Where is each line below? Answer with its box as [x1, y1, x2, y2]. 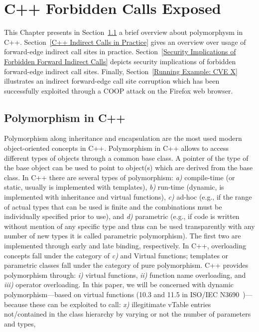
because [4, 299, 28, 309]
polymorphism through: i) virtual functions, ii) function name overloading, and [4, 269, 246, 280]
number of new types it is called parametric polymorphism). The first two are [4, 230, 241, 241]
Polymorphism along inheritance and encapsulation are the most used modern [4, 133, 242, 143]
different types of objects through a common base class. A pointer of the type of [4, 152, 249, 163]
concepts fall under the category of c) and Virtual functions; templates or [4, 250, 229, 260]
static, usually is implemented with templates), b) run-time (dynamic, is [4, 182, 224, 192]
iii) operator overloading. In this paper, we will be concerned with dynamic [4, 279, 234, 290]
